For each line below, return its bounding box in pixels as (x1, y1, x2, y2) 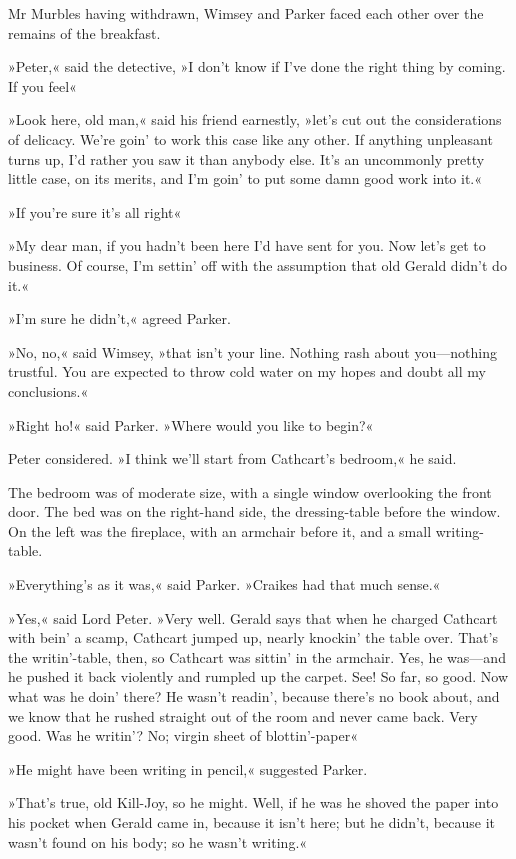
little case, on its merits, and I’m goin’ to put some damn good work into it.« (8, 168, 483, 189)
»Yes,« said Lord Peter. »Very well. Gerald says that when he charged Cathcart (8, 607, 498, 628)
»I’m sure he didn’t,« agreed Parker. (8, 308, 231, 329)
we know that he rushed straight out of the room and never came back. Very (8, 705, 478, 726)
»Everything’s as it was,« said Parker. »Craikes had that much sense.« (8, 574, 441, 595)
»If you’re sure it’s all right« (8, 201, 182, 222)
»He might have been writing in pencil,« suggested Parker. (8, 758, 368, 779)
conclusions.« (8, 380, 89, 401)
